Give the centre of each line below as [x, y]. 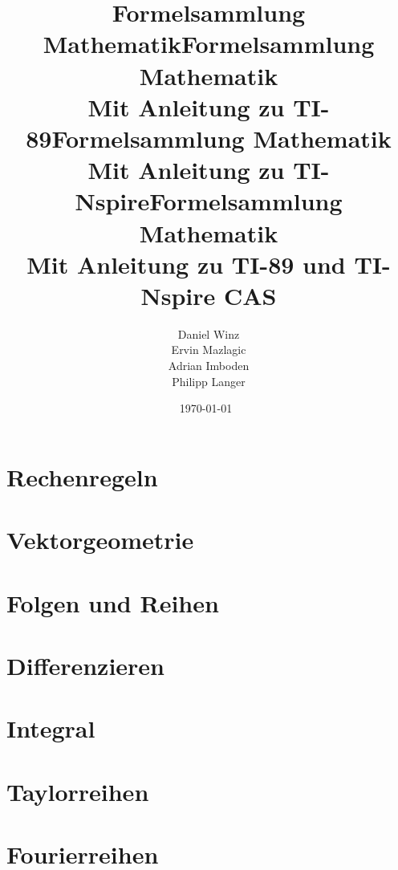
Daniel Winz [209, 333]
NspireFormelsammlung [209, 201]
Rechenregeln [82, 476]
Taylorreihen [78, 791]
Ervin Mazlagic [209, 350]
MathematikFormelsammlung [209, 44]
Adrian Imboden [209, 365]
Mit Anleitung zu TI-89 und [186, 264]
